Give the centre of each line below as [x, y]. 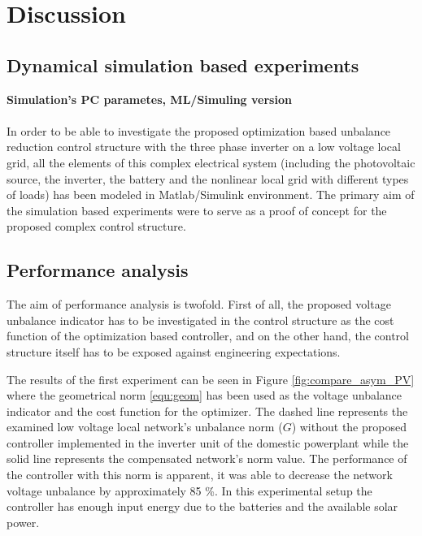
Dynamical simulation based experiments [183, 65]
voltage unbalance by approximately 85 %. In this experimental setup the [189, 490]
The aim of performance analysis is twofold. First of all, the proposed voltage [199, 304]
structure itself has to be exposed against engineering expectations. [174, 351]
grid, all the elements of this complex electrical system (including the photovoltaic [211, 162]
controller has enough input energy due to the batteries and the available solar [202, 506]
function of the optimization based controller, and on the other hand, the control [208, 336]
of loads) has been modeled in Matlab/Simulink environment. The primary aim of [211, 195]
